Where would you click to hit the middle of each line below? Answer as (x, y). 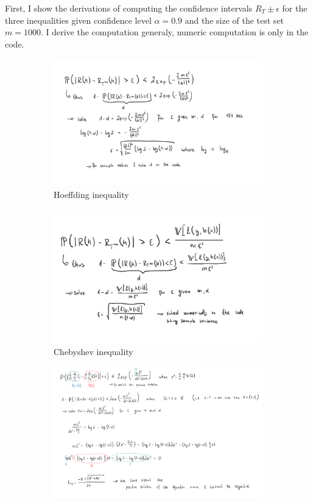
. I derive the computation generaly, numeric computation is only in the (174, 32)
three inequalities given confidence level (78, 20)
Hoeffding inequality (91, 194)
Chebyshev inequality (93, 352)
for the (295, 8)
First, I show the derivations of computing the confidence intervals (129, 8)
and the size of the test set (234, 20)
